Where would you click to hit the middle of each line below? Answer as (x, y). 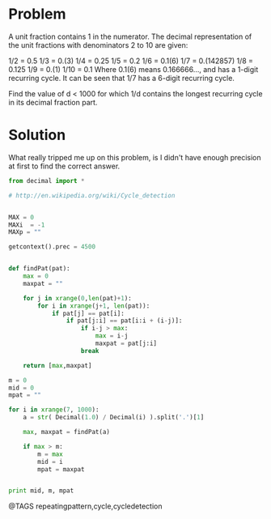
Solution (37, 135)
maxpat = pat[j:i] (126, 343)
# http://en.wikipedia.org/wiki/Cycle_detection (92, 195)
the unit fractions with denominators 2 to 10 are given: (98, 45)
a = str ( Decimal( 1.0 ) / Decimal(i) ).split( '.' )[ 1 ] (114, 418)
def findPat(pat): (39, 269)
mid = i (50, 462)
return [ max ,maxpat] (57, 365)
